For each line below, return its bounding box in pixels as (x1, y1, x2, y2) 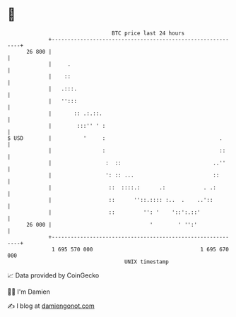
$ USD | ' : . (7, 134, 223, 142)
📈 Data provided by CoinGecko (7, 271, 100, 280)
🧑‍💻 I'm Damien (7, 287, 51, 296)
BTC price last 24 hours (112, 30, 185, 37)
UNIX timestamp (124, 258, 170, 265)
